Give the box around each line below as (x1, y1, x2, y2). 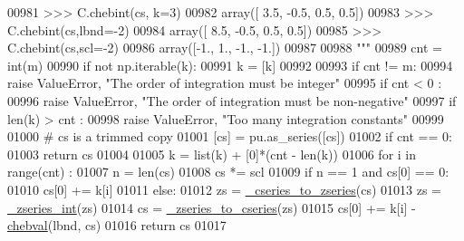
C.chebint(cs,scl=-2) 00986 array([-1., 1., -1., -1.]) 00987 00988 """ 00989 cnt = (7, 38, 442, 57)
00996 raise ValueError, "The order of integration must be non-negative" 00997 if (7, 91, 457, 110)
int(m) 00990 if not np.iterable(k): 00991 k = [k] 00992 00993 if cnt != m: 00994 (7, 55, 453, 74)
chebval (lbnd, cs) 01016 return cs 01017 (7, 216, 227, 235)
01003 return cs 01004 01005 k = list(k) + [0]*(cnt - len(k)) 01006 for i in (7, 144, 417, 163)
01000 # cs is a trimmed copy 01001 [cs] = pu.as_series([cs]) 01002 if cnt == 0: (7, 127, 452, 146)
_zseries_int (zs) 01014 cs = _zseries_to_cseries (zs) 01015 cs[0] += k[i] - (7, 198, 416, 217)
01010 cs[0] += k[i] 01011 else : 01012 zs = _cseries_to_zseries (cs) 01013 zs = (7, 179, 442, 198)
